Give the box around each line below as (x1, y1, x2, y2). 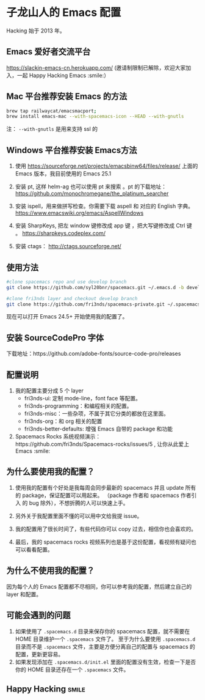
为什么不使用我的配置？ (6, 566, 95, 576)
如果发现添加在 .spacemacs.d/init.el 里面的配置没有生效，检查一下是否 (15, 658, 196, 665)
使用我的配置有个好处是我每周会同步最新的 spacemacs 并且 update (15, 484, 184, 491)
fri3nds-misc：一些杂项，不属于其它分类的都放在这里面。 (24, 410, 169, 418)
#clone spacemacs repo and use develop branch (6, 279, 127, 285)
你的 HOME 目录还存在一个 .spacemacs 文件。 (15, 666, 129, 673)
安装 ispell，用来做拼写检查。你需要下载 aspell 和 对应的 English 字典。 (15, 202, 194, 210)
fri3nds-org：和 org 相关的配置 (24, 418, 103, 425)
